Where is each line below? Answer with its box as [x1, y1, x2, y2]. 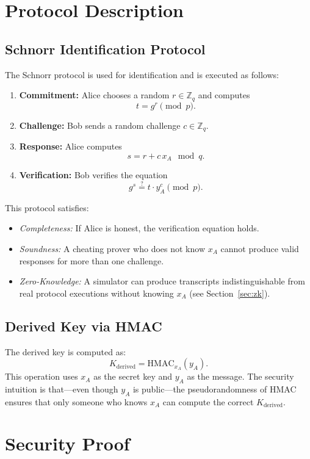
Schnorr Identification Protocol [5, 39, 206, 58]
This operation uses [5, 370, 78, 383]
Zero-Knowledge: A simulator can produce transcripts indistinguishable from [19, 275, 305, 287]
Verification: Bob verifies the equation [19, 168, 168, 181]
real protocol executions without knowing [19, 286, 174, 299]
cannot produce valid [220, 242, 299, 255]
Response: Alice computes [19, 140, 122, 153]
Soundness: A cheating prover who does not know [19, 242, 206, 255]
